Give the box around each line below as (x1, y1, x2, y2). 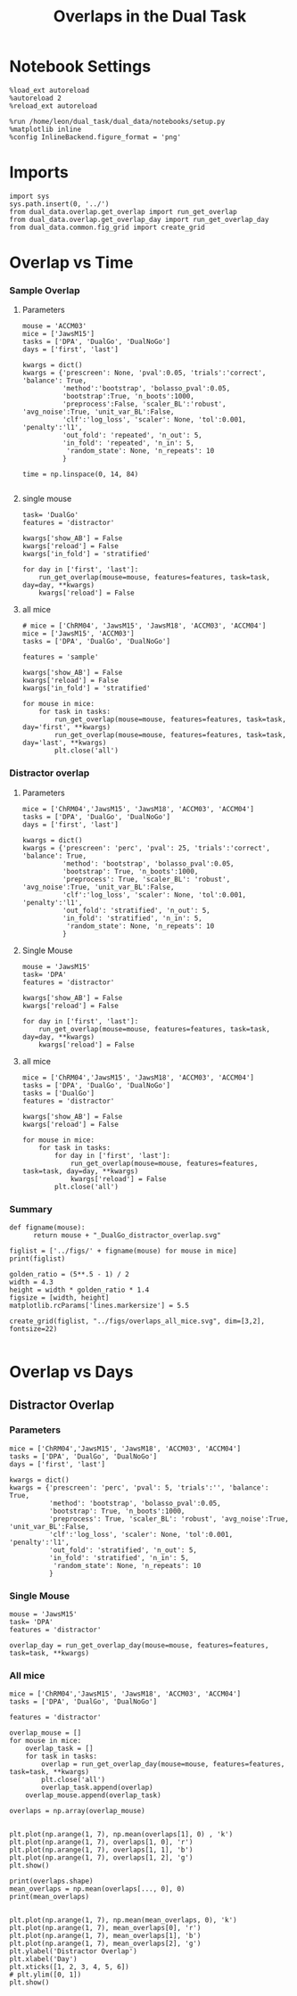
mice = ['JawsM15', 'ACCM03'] (21, 629, 136, 638)
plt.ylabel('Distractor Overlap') (9, 1947, 138, 1956)
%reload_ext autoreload (9, 101, 98, 111)
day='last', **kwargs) (21, 738, 107, 748)
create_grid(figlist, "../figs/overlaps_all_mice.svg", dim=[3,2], (9, 1317, 266, 1326)
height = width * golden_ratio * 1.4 (9, 1285, 150, 1294)
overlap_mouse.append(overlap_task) (25, 1791, 162, 1800)
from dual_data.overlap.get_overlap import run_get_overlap (9, 207, 238, 216)
